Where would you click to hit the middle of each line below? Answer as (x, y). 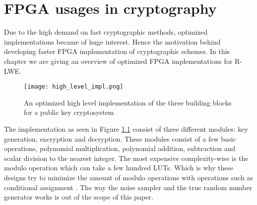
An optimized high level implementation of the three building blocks (128, 102)
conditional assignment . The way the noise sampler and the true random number (128, 187)
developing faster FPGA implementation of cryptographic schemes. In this (117, 51)
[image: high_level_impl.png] (74, 87)
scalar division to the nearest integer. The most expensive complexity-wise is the (126, 158)
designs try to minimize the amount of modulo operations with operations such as (128, 177)
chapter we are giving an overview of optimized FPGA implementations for (118, 61)
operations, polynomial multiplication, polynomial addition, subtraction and (120, 148)
